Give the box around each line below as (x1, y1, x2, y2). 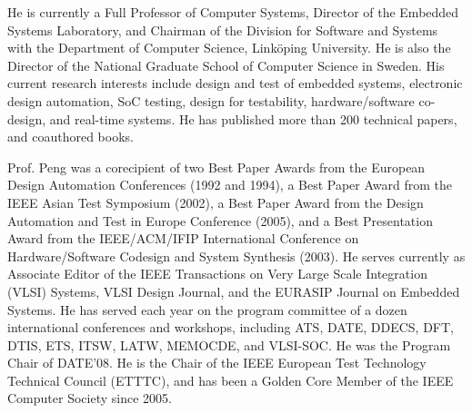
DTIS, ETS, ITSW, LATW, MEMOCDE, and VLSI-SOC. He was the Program (7, 335, 451, 354)
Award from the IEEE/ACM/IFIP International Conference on (7, 229, 359, 248)
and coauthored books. (7, 127, 134, 146)
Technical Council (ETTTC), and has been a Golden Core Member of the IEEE (7, 370, 454, 389)
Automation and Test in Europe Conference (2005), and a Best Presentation (7, 211, 433, 230)
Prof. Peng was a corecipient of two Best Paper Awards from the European (7, 157, 426, 176)
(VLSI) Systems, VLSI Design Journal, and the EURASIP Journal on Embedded (7, 281, 460, 300)
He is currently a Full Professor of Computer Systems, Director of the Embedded (7, 3, 459, 21)
